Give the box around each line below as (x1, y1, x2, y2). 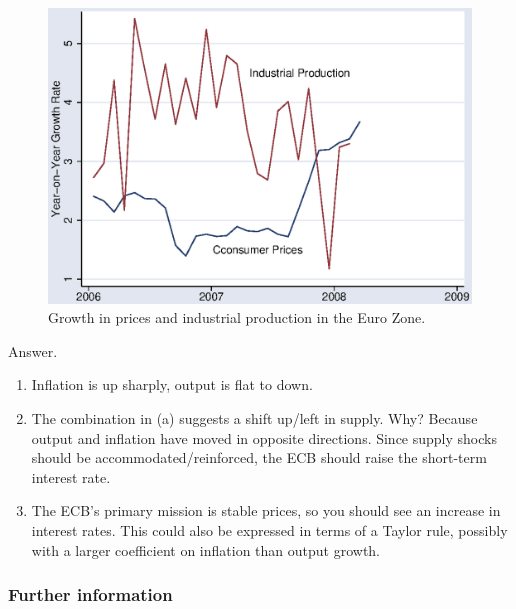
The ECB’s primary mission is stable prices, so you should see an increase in (31, 500, 501, 521)
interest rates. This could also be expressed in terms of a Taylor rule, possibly (31, 519, 508, 540)
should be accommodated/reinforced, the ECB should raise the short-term (31, 447, 487, 468)
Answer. (8, 340, 58, 361)
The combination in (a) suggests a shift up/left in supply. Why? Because (31, 408, 478, 429)
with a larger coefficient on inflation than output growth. (31, 539, 381, 560)
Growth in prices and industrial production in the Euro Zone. (48, 307, 426, 328)
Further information (8, 582, 173, 607)
